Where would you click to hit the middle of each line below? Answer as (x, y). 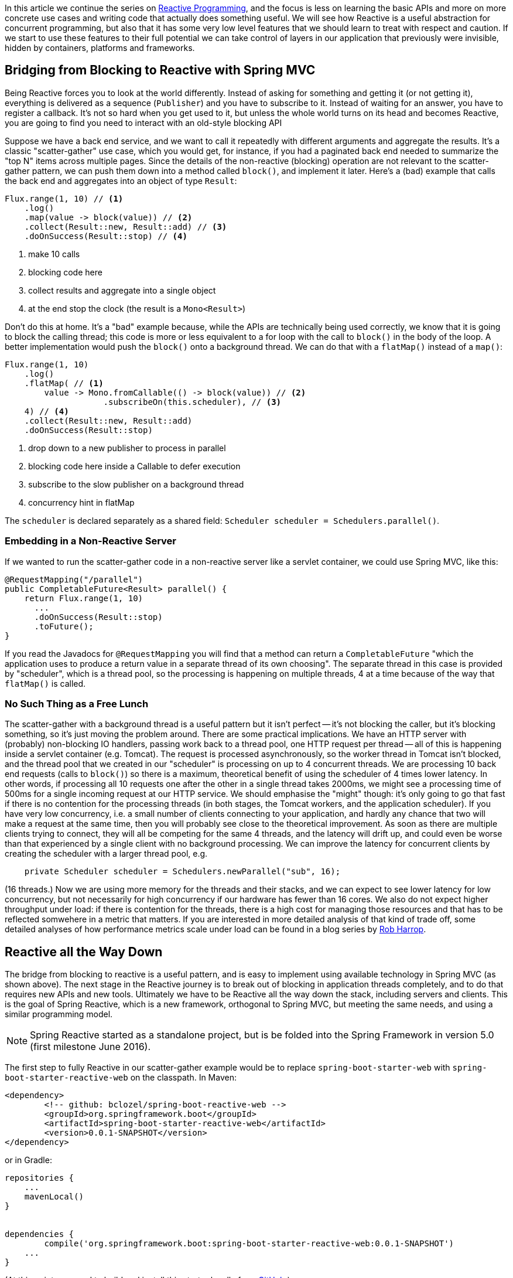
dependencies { (40, 1234)
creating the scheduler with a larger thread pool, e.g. (106, 854)
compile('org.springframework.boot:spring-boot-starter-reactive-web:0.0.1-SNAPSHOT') (249, 1244)
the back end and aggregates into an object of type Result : (121, 180)
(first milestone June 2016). (90, 1047)
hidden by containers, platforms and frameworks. (100, 48)
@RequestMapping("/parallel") (74, 579)
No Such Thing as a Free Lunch (77, 703)
